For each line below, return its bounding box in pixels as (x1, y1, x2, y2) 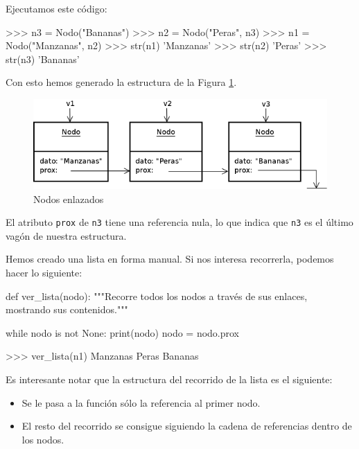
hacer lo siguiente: (6, 265, 82, 280)
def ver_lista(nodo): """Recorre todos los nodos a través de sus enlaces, (6, 288, 308, 303)
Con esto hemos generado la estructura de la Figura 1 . (6, 75, 237, 89)
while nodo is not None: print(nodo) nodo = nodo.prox (6, 325, 240, 340)
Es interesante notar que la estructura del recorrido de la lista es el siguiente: (6, 371, 333, 386)
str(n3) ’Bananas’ (6, 51, 80, 66)
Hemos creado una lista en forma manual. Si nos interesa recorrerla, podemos (6, 252, 334, 266)
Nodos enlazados (33, 191, 104, 206)
